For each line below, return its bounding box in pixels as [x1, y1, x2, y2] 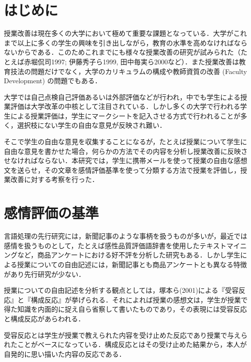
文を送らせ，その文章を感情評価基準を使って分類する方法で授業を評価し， [4, 165, 241, 175]
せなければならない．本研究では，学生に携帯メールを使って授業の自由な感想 [4, 155, 248, 166]
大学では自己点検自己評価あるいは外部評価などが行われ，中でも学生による [4, 91, 240, 102]
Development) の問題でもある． [4, 75, 102, 86]
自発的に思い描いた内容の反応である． [4, 348, 126, 359]
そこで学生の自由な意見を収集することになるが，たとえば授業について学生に [4, 136, 247, 147]
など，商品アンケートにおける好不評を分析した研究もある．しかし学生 [17, 250, 240, 260]
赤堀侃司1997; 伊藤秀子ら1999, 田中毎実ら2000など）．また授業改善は [24, 56, 239, 66]
